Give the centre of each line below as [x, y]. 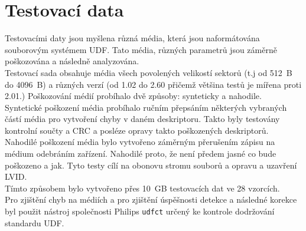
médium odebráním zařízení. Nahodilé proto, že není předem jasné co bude [141, 154]
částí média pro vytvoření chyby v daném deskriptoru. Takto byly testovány [142, 119]
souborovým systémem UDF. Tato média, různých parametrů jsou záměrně [141, 49]
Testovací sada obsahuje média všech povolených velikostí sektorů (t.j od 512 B [149, 72]
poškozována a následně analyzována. [72, 61]
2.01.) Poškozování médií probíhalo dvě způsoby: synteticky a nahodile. [133, 96]
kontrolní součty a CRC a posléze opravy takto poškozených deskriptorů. [137, 130]
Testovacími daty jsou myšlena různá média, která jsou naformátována [132, 38]
